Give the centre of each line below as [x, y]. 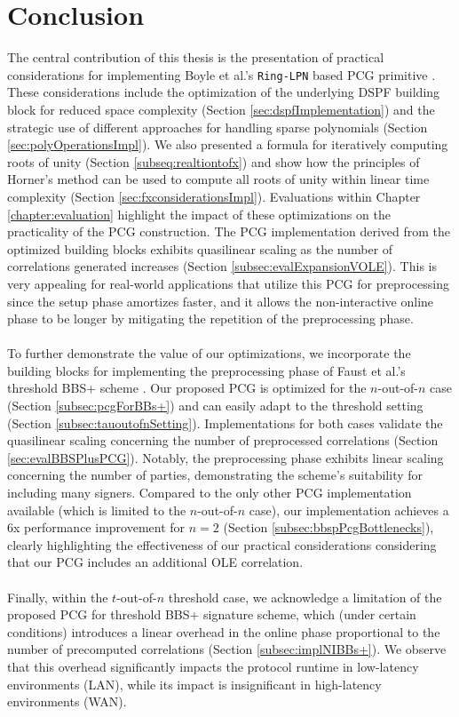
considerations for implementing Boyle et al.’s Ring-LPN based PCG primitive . [222, 74]
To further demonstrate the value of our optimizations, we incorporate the [209, 353]
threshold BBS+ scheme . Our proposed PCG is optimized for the [187, 388]
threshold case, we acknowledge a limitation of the [305, 597]
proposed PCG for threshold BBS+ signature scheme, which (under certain [212, 614]
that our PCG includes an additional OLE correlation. [155, 562]
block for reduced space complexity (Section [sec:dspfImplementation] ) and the [221, 109]
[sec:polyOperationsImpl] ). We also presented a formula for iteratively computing [228, 144]
